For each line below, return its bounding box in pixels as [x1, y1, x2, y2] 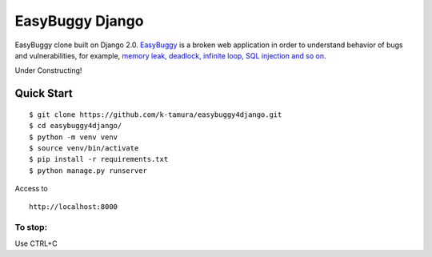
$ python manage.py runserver [29, 166, 148, 175]
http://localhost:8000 [29, 203, 118, 211]
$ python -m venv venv [29, 132, 118, 142]
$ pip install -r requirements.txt [29, 155, 169, 164]
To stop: [14, 222, 48, 233]
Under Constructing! [14, 66, 82, 75]
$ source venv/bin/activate [29, 143, 139, 152]
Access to [14, 184, 48, 194]
